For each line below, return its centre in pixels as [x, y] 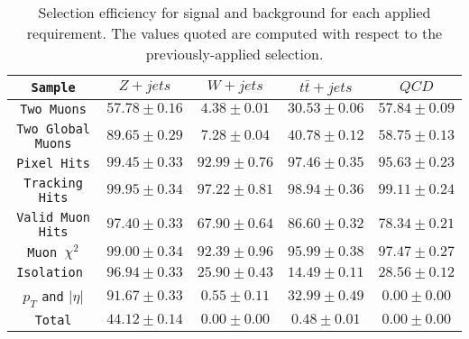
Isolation [50, 273]
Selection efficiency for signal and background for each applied [234, 12]
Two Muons [53, 109]
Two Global [54, 128]
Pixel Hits [54, 163]
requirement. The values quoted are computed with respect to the [234, 33]
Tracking [53, 183]
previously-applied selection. [234, 54]
